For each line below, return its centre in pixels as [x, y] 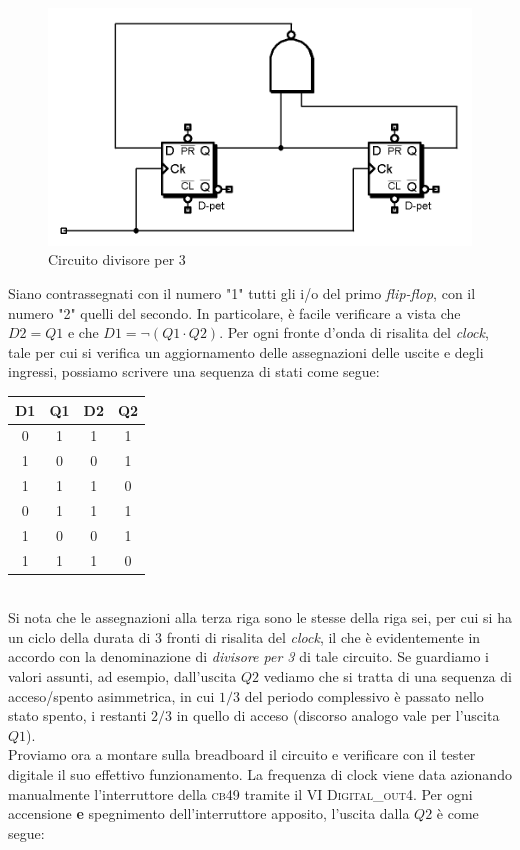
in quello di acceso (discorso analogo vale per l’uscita [338, 715]
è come [457, 813]
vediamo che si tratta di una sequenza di [387, 676]
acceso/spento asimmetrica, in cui [111, 695]
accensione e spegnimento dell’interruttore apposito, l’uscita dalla [209, 813]
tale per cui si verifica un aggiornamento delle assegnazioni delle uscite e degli [246, 351]
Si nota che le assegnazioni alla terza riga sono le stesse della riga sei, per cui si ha [260, 617]
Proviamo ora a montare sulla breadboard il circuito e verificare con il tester [242, 754]
